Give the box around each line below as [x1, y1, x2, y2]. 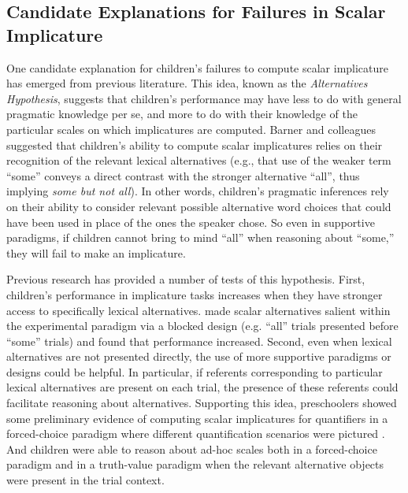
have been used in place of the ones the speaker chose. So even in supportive [6, 213, 375, 230]
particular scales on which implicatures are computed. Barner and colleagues [6, 120, 376, 137]
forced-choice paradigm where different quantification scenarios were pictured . [6, 425, 385, 442]
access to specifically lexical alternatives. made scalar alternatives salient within [6, 302, 391, 318]
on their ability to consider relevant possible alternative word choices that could [6, 198, 391, 214]
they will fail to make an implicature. [6, 244, 186, 261]
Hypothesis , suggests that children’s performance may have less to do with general [6, 90, 402, 106]
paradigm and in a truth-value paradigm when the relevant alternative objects [6, 456, 384, 473]
